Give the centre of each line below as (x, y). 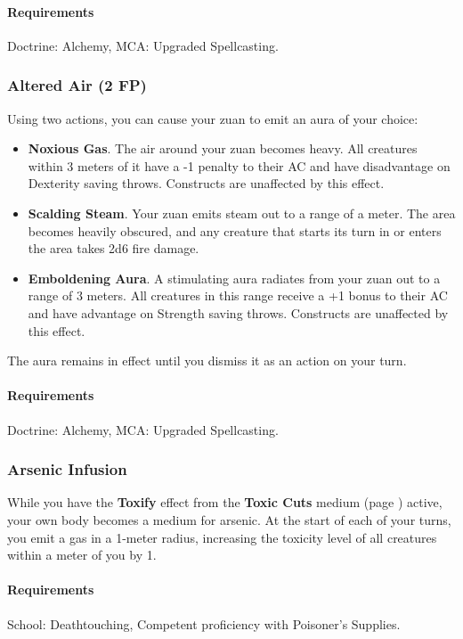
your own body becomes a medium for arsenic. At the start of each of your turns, (229, 519)
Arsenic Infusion (67, 469)
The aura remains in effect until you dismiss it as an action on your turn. (207, 360)
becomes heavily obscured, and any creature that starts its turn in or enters (235, 230)
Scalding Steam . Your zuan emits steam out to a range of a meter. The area (242, 213)
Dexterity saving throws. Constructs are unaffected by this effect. (206, 183)
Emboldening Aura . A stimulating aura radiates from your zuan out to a (234, 278)
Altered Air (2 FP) (77, 85)
